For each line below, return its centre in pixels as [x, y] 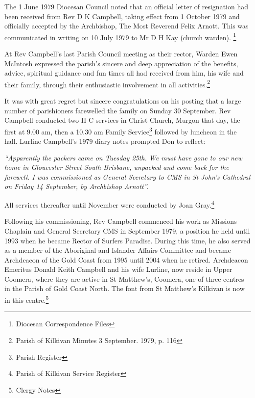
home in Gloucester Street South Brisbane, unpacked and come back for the [117, 167]
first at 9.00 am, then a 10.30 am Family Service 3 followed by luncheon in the [121, 131]
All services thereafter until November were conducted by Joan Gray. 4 [109, 204]
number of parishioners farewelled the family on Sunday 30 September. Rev [118, 110]
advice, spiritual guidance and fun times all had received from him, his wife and [124, 73]
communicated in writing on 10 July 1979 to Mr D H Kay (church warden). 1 [120, 36]
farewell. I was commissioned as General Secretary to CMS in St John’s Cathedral [127, 176]
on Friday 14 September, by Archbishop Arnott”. [77, 186]
